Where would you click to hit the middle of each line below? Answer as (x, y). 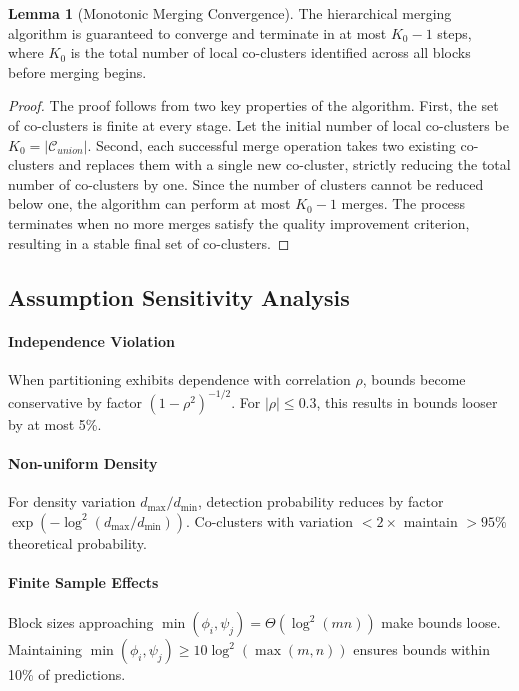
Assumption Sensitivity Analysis (179, 296)
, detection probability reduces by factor (320, 501)
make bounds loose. (441, 622)
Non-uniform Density (83, 462)
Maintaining (45, 649)
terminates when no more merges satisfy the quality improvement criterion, (239, 222)
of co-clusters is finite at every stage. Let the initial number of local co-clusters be (258, 124)
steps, (454, 32)
